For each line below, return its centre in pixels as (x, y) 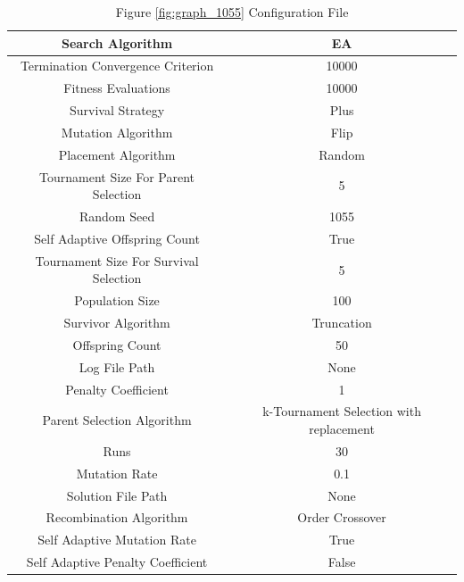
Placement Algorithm (117, 154)
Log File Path (117, 366)
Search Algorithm (117, 42)
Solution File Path (117, 495)
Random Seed (117, 216)
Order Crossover (342, 517)
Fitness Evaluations (117, 88)
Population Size (117, 300)
